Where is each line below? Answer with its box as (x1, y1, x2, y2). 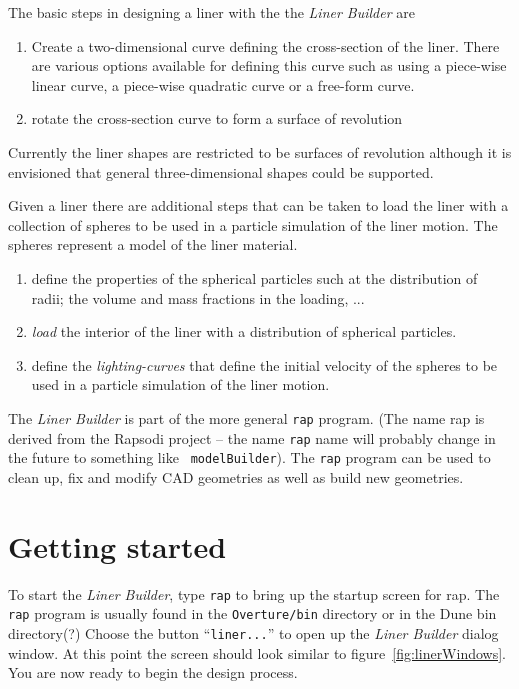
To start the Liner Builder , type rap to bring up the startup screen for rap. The (8, 583, 500, 604)
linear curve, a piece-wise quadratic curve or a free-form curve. (31, 74, 415, 95)
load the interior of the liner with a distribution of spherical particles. (31, 321, 457, 342)
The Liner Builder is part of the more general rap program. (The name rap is (8, 407, 485, 428)
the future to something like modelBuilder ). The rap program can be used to (8, 447, 491, 468)
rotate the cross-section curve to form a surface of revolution (31, 108, 403, 129)
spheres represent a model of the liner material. (8, 234, 298, 255)
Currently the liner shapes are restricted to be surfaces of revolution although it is (8, 141, 512, 162)
